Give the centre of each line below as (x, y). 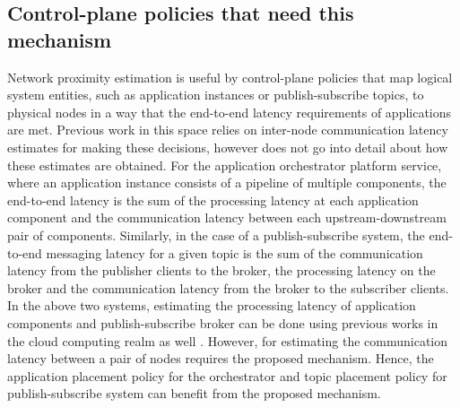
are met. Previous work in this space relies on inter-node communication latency (228, 130)
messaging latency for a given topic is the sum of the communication (234, 252)
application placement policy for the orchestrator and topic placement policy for (227, 375)
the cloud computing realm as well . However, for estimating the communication (228, 340)
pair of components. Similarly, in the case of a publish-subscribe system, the (216, 234)
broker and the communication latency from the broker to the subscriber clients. (228, 287)
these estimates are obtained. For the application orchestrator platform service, (225, 165)
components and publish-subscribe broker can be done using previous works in (223, 322)
